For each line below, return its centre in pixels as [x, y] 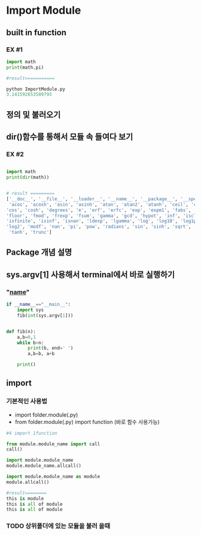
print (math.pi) [25, 67]
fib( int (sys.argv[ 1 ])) [45, 315]
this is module [25, 499]
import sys [31, 310]
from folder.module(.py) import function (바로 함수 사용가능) [87, 421]
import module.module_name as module [53, 477]
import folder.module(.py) [46, 415]
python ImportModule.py [36, 89]
